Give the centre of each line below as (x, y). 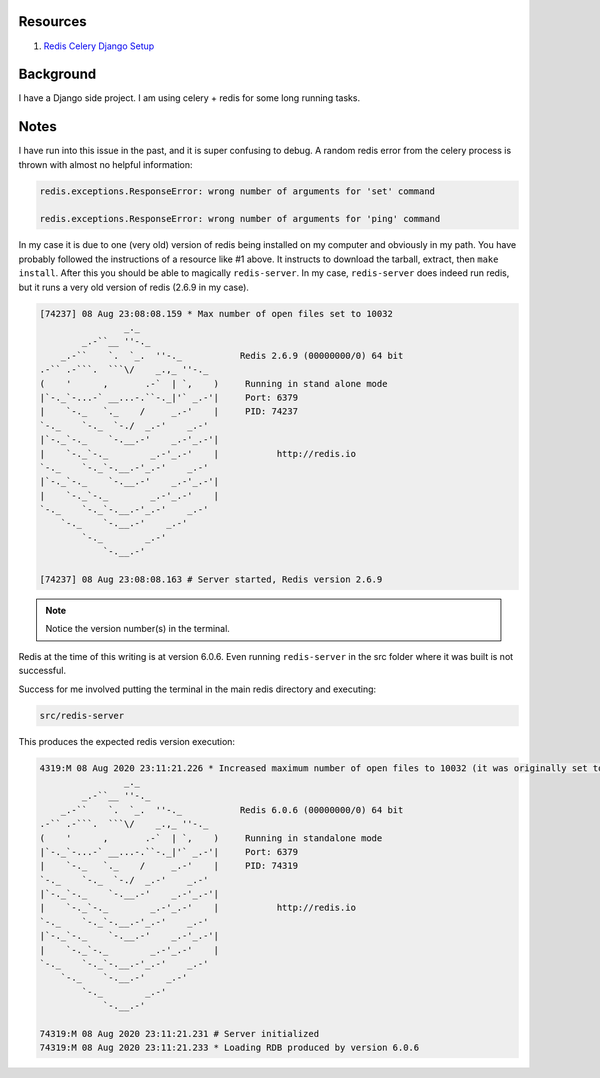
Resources (52, 21)
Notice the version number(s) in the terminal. (137, 629)
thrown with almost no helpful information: (106, 164)
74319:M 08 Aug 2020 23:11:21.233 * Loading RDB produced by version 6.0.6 (229, 1048)
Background (57, 74)
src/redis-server (82, 715)
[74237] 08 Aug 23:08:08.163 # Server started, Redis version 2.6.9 (211, 579)
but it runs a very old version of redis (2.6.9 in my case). (134, 287)
